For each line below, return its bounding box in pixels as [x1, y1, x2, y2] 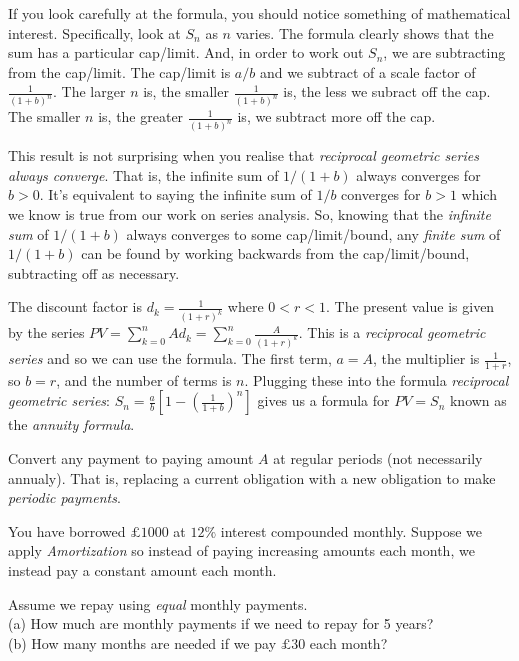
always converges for [356, 164, 481, 185]
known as [449, 390, 507, 411]
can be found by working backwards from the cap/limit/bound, [81, 243, 470, 264]
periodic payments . [8, 487, 121, 508]
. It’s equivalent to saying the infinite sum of [39, 184, 312, 205]
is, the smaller [143, 81, 229, 102]
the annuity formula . [8, 414, 135, 435]
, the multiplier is [373, 348, 480, 369]
